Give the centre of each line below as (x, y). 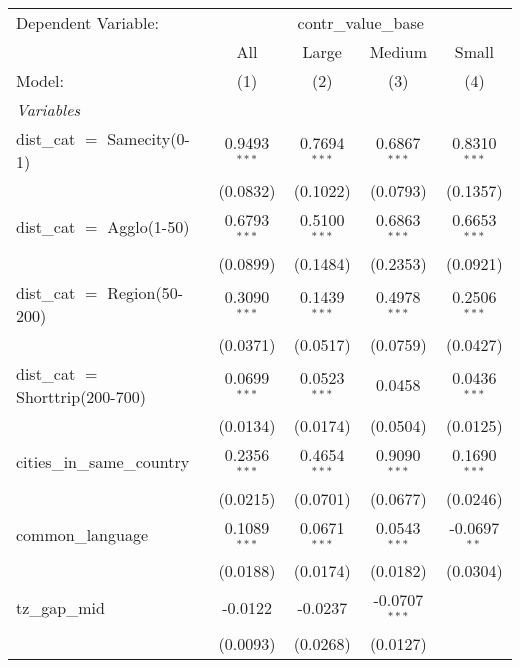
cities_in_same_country (103, 462)
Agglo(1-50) (148, 227)
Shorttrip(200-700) (81, 396)
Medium (398, 51)
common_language (82, 534)
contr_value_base (360, 22)
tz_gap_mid (60, 607)
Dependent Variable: (87, 22)
